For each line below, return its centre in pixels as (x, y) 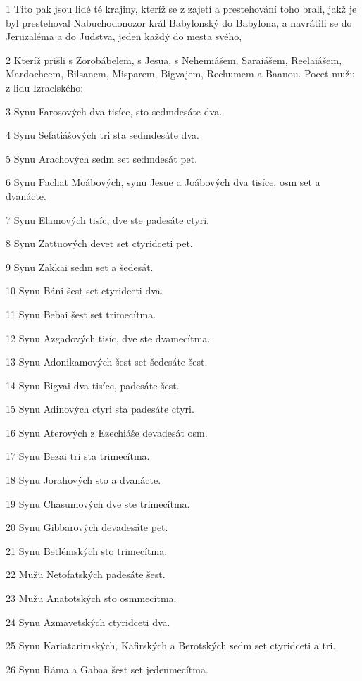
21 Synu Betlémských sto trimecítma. (87, 550)
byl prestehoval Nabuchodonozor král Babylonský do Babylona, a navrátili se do (179, 22)
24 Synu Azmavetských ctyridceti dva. (88, 621)
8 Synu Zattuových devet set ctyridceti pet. (99, 243)
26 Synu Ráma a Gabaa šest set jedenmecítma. (107, 669)
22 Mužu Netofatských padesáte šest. (86, 574)
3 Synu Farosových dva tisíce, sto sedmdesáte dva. (114, 111)
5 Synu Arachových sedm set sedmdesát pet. (102, 158)
